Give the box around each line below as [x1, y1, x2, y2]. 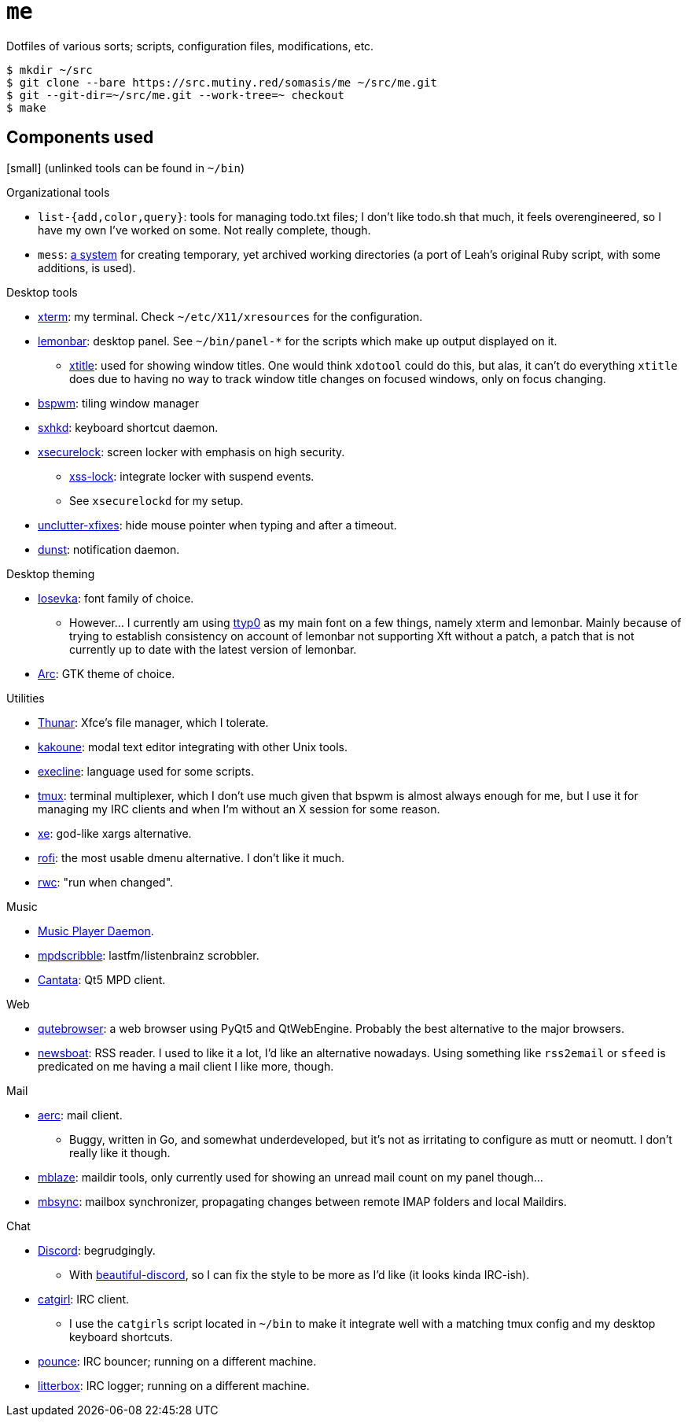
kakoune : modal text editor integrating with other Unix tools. [38, 739, 348, 754]
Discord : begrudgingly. [38, 1243, 156, 1257]
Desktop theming [6, 566, 95, 581]
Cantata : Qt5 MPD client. [38, 972, 166, 986]
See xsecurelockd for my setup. [69, 493, 244, 507]
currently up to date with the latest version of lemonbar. [69, 642, 357, 656]
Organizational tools [6, 185, 110, 199]
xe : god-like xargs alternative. [38, 826, 192, 840]
